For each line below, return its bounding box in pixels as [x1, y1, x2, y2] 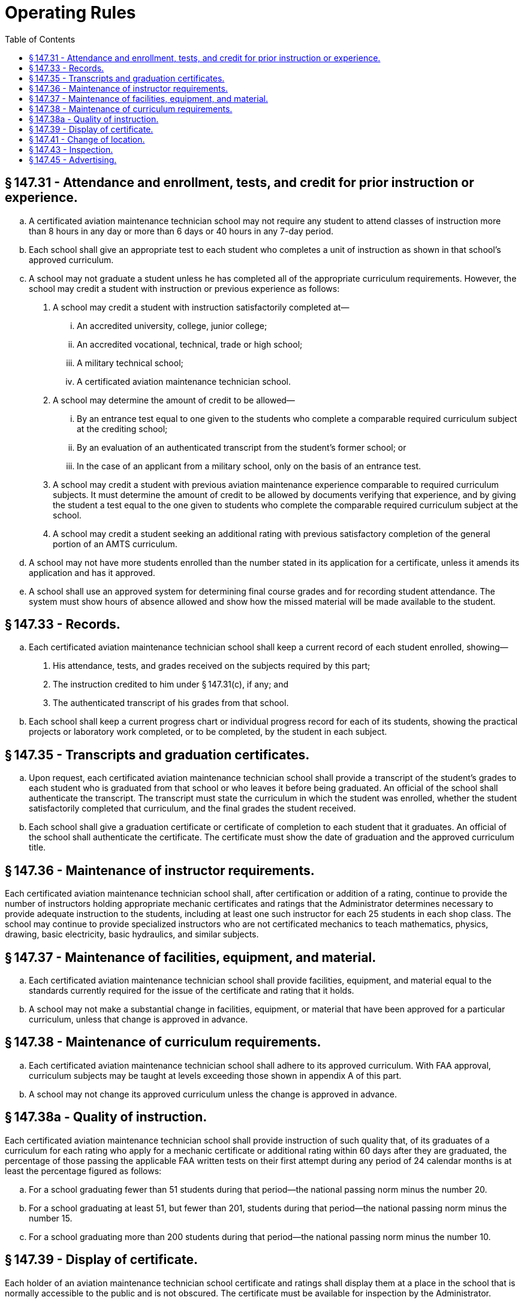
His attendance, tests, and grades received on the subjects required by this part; [53, 660, 371, 671]
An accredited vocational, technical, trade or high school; [77, 339, 303, 349]
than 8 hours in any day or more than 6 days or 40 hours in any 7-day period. [29, 225, 334, 236]
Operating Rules [5, 2, 136, 23]
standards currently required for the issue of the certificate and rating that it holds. [29, 985, 354, 996]
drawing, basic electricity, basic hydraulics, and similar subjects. [5, 929, 259, 940]
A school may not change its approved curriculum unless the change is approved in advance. [29, 1088, 397, 1099]
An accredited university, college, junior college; [77, 320, 267, 331]
